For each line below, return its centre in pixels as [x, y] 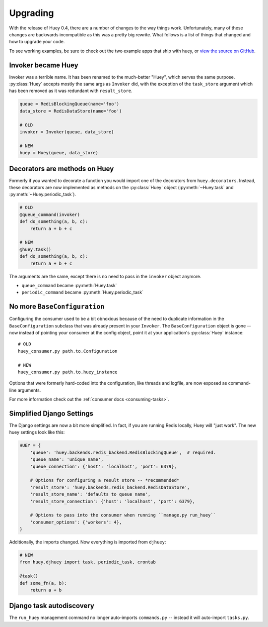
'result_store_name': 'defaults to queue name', [90, 494]
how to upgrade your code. [37, 42]
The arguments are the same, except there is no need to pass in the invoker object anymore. [105, 276]
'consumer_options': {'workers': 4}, [76, 522]
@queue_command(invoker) [50, 214]
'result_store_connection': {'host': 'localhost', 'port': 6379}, [113, 501]
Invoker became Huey [44, 65]
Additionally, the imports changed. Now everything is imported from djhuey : [88, 542]
